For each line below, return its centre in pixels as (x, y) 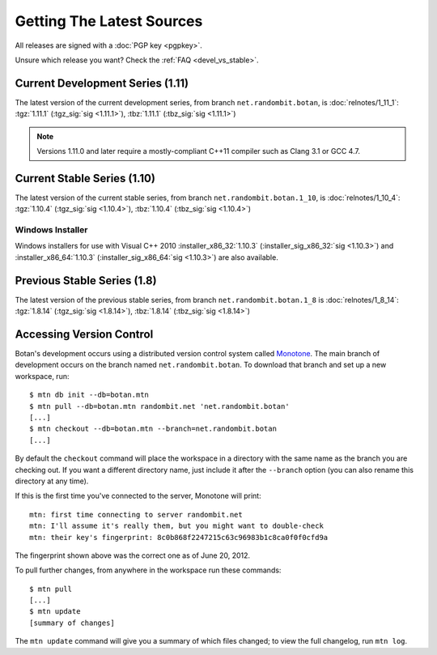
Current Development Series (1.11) (102, 83)
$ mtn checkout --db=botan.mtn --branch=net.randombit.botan (153, 429)
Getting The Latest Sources (109, 21)
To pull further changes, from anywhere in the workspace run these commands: (148, 570)
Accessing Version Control (84, 334)
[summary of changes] (72, 623)
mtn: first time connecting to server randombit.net (136, 515)
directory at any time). (52, 481)
